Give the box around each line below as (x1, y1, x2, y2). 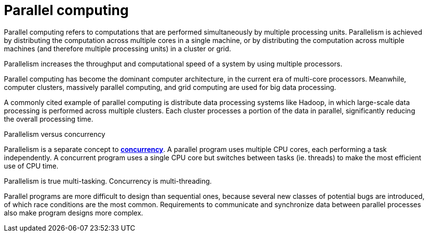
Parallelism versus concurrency (4, 129, 105, 138)
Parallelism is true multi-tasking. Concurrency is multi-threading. (4, 176, 212, 185)
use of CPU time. (4, 161, 59, 170)
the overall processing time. (4, 114, 94, 123)
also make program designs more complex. (4, 208, 143, 217)
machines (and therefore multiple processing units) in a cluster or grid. (4, 44, 231, 53)
